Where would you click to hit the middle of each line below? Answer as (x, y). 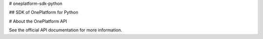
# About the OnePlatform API (38, 21)
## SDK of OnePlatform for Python (44, 13)
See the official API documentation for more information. (66, 30)
